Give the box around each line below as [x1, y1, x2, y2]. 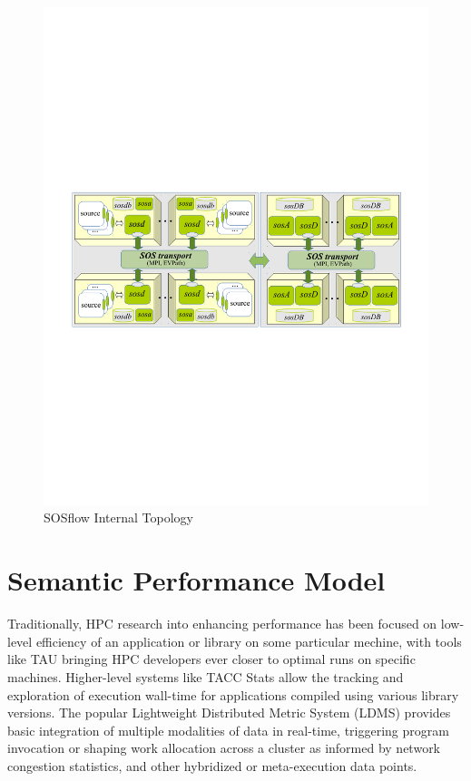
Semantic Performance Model [7, 561, 386, 599]
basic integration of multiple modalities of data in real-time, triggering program [7, 720, 449, 739]
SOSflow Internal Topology [44, 508, 193, 527]
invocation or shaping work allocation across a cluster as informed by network [7, 738, 441, 757]
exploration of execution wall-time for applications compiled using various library [7, 685, 459, 704]
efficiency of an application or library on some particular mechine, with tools [35, 631, 462, 650]
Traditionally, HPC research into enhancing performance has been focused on [7, 614, 437, 633]
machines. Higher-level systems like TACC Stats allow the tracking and [7, 667, 404, 686]
